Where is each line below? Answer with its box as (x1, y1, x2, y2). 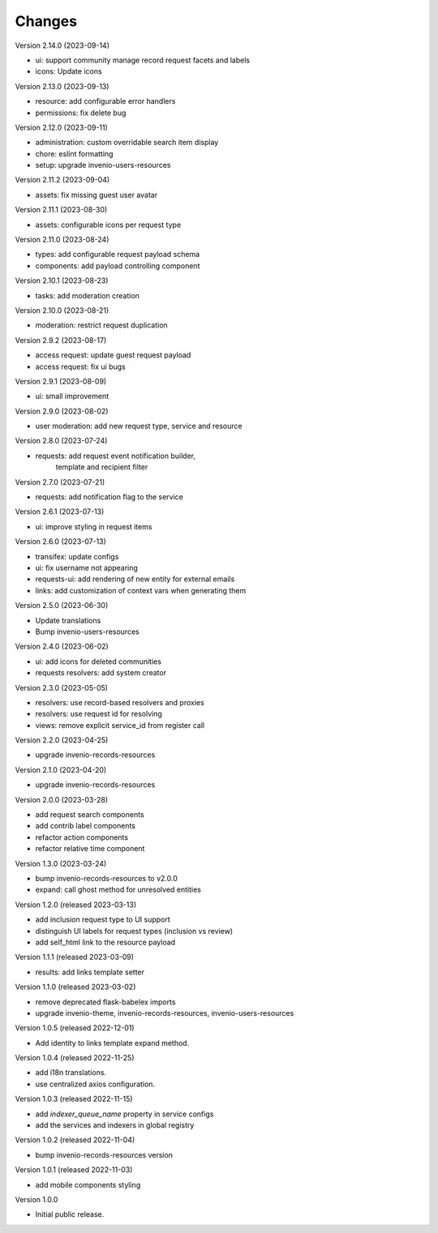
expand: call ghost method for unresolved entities (35, 884, 202, 895)
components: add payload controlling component (35, 260, 200, 271)
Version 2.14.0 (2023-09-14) (15, 41, 109, 50)
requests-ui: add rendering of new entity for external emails (35, 574, 235, 584)
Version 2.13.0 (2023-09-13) (15, 81, 109, 91)
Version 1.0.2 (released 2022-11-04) (15, 1135, 135, 1145)
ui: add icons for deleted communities (35, 657, 162, 666)
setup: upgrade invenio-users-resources (35, 161, 171, 170)
